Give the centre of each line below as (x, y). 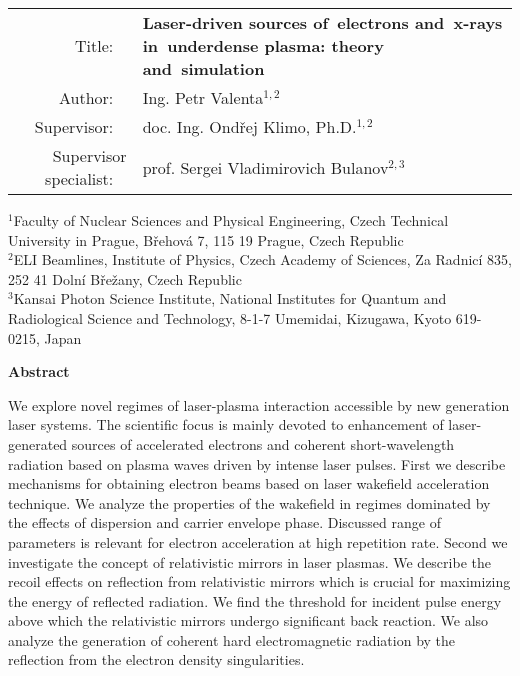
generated (38, 443)
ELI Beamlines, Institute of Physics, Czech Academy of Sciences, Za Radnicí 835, (262, 259)
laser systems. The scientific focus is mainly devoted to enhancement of (226, 424)
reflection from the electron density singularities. (156, 659)
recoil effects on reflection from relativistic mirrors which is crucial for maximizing (259, 581)
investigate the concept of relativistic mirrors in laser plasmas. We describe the (249, 561)
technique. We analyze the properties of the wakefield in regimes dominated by (249, 502)
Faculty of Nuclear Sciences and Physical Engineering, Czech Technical (231, 220)
